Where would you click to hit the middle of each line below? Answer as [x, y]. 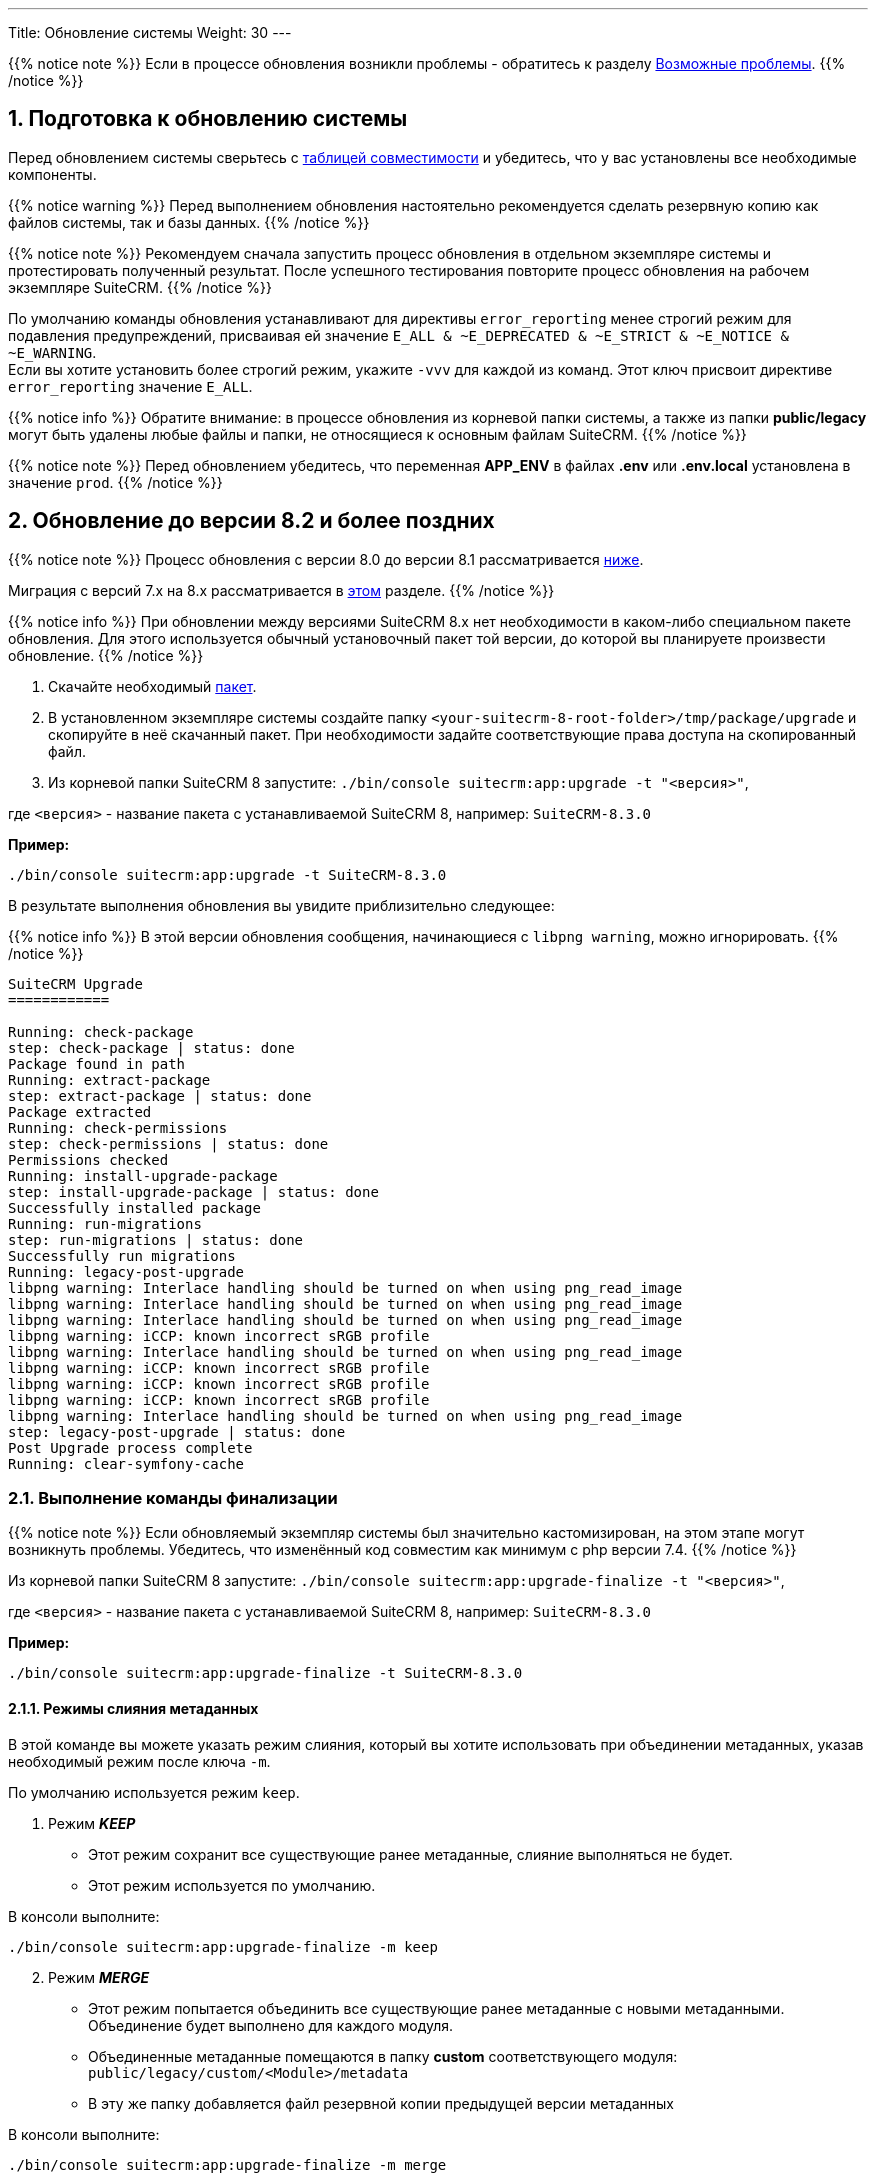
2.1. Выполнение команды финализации [173, 1498]
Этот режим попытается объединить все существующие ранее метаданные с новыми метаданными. [436, 2008]
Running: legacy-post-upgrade [126, 1271]
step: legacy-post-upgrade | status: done [177, 1431]
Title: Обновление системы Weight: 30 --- [150, 32]
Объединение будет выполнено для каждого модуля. [271, 2025]
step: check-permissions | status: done [168, 1143]
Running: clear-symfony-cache [126, 1463]
